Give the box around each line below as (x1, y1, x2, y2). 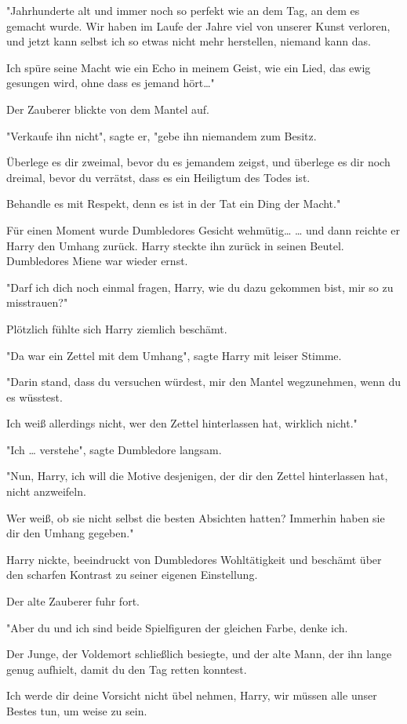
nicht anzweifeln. (6, 483, 86, 500)
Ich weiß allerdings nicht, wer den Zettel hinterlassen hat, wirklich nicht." (6, 415, 358, 431)
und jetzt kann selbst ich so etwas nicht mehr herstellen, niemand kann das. (6, 33, 371, 49)
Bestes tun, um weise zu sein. (6, 703, 147, 719)
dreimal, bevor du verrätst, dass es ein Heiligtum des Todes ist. (6, 169, 311, 185)
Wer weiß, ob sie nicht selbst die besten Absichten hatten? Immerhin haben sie (6, 509, 385, 526)
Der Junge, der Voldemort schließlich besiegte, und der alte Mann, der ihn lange (6, 646, 392, 662)
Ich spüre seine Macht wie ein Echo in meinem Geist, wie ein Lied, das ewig (6, 59, 371, 75)
